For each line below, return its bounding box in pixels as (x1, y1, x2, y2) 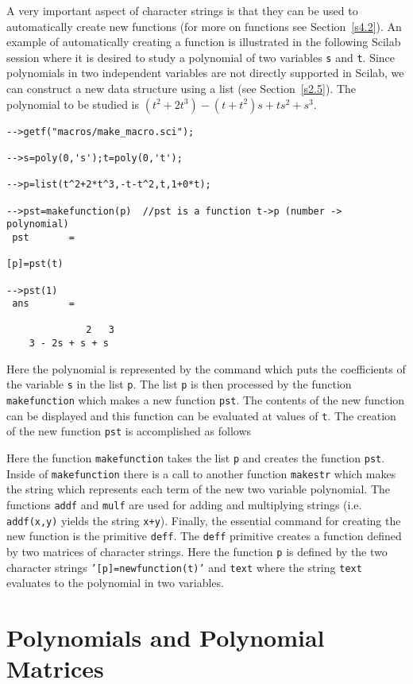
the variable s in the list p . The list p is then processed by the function (6, 376, 352, 392)
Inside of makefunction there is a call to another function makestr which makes (6, 465, 396, 481)
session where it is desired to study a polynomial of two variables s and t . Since (6, 48, 396, 65)
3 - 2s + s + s (29, 338, 109, 350)
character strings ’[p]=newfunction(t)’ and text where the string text (6, 558, 362, 575)
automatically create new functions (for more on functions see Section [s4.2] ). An (6, 17, 402, 34)
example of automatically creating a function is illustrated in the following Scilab (6, 33, 401, 50)
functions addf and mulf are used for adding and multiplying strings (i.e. (6, 496, 362, 512)
